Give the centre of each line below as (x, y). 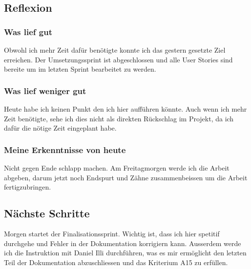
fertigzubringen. (28, 187)
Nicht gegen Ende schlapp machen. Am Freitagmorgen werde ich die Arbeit (117, 168)
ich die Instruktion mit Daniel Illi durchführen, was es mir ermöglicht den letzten (125, 253)
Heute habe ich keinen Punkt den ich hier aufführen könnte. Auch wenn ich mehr (125, 109)
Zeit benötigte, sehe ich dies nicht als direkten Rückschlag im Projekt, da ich (119, 118)
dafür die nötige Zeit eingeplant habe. (60, 128)
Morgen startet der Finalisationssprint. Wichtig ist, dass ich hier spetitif (112, 233)
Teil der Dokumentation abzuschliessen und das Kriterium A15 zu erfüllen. (116, 262)
